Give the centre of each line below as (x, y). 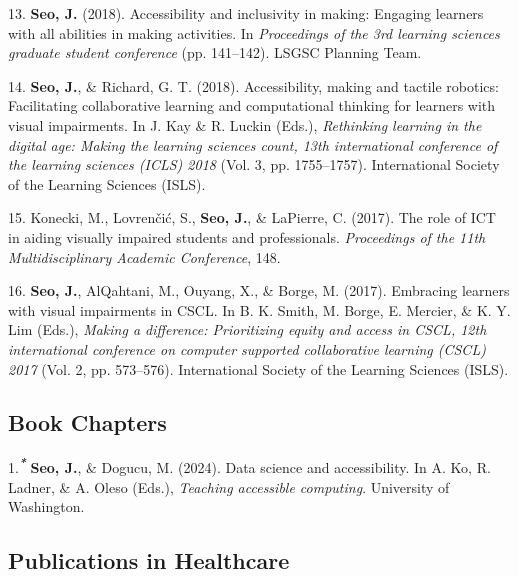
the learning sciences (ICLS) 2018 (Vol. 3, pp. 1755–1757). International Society (254, 164)
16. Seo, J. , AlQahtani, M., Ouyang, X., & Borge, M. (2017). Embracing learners (259, 290)
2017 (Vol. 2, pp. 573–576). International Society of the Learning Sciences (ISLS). (258, 368)
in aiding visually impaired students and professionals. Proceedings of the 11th (247, 236)
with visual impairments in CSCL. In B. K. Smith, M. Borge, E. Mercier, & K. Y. (259, 309)
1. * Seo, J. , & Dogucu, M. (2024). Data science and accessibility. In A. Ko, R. (249, 465)
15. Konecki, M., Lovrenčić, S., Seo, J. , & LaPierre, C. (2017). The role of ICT (252, 217)
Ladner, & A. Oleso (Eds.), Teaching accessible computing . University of (229, 486)
